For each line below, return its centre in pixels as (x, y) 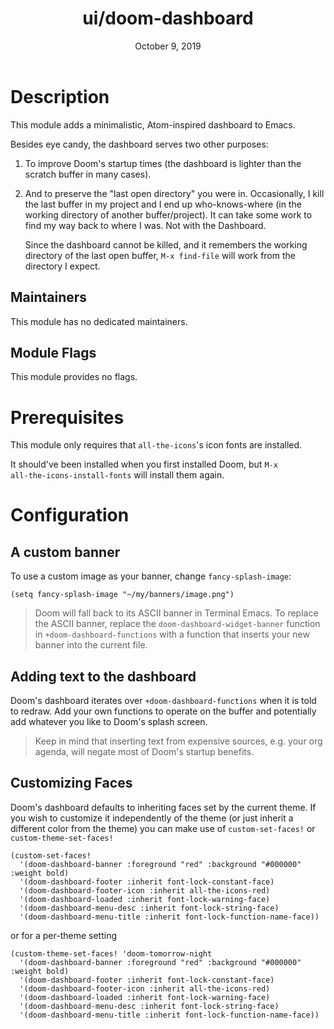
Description (60, 96)
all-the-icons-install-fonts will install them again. (117, 475)
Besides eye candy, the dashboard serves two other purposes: (139, 144)
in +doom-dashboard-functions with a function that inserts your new (172, 634)
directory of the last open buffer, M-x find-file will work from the (160, 255)
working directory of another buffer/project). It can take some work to (168, 214)
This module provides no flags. (74, 377)
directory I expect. (62, 266)
